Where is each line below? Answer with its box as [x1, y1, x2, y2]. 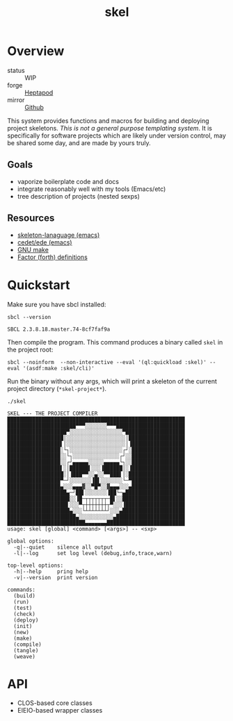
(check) [13, 611, 36, 618]
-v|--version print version [13, 574, 98, 581]
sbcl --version [7, 313, 51, 320]
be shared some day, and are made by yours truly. [7, 138, 151, 147]
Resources [7, 213, 55, 224]
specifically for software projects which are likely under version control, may [7, 131, 226, 140]
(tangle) [13, 647, 39, 654]
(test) [13, 604, 33, 611]
